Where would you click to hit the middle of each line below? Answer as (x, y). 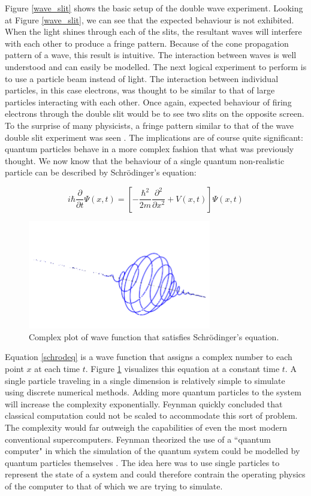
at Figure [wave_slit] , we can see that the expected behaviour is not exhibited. (150, 19)
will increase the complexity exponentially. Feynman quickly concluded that (144, 403)
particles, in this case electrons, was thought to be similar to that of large (140, 90)
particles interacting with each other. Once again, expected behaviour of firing (148, 102)
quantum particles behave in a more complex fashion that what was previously (150, 149)
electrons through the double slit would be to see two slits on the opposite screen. (155, 114)
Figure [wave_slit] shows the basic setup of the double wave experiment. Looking (154, 8)
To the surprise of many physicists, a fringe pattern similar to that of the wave (150, 125)
